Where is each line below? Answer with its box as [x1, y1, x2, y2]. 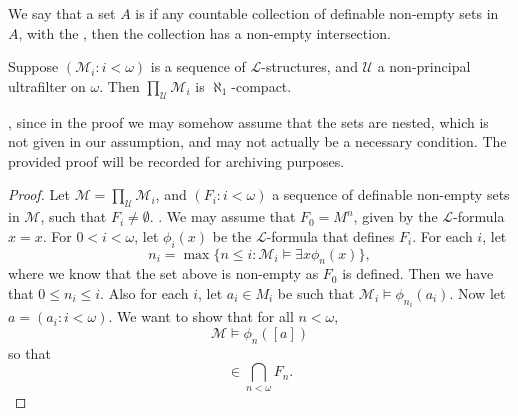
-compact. [231, 75, 292, 96]
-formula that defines [266, 225, 395, 246]
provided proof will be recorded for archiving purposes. [8, 150, 345, 171]
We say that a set [8, 3, 116, 23]
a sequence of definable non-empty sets [272, 184, 510, 205]
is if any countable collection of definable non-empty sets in [135, 3, 499, 23]
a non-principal [377, 56, 471, 77]
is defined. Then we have [342, 263, 494, 284]
